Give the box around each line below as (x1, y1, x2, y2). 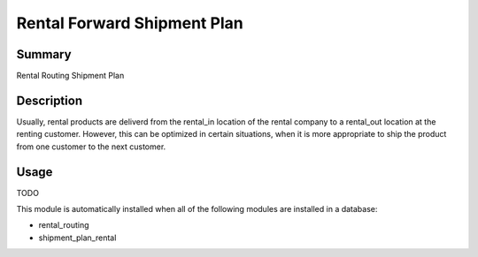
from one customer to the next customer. (16, 141, 166, 152)
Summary (16, 47, 72, 62)
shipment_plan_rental (38, 232, 117, 243)
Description (16, 93, 83, 108)
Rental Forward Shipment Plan (16, 13, 243, 33)
